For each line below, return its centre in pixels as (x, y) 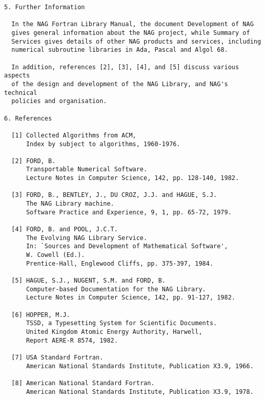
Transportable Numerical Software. (87, 169)
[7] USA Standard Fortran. (57, 357)
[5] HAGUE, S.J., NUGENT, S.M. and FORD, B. (88, 281)
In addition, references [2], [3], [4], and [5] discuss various (125, 67)
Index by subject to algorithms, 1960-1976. (103, 144)
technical (21, 93)
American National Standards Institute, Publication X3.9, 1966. (140, 366)
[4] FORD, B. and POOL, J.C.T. (65, 230)
